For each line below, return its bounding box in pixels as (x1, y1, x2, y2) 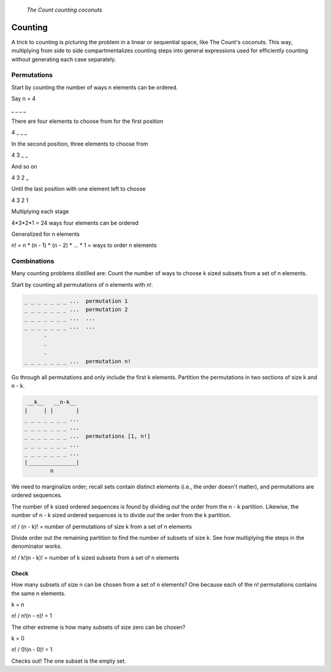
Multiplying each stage (11, 208, 69, 215)
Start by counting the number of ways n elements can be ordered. (11, 84, 178, 91)
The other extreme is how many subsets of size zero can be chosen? (11, 623, 186, 631)
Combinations (11, 257, 55, 265)
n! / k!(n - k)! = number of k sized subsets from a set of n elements (11, 553, 180, 561)
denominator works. (11, 542, 63, 550)
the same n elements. (11, 590, 66, 597)
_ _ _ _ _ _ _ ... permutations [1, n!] (24, 433, 151, 440)
